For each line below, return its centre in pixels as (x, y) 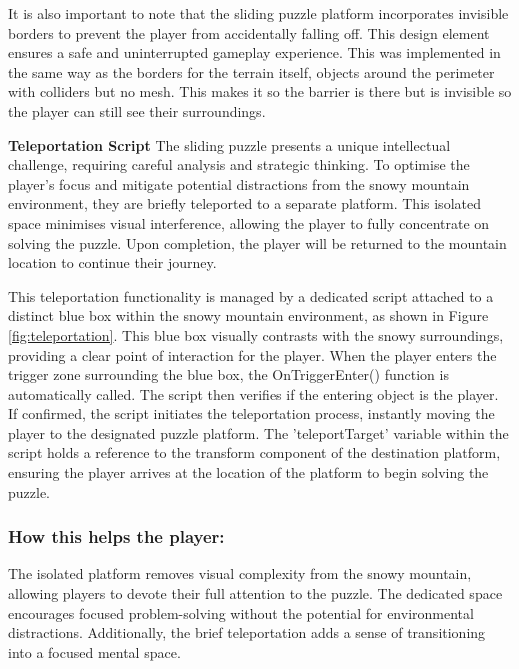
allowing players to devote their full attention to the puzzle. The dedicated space (255, 593)
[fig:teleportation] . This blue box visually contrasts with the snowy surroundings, (256, 334)
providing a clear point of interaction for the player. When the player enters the (252, 354)
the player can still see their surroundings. (137, 110)
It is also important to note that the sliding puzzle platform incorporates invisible (258, 13)
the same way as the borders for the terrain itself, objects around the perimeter (251, 71)
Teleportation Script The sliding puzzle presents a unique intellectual (229, 144)
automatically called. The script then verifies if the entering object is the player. (253, 393)
